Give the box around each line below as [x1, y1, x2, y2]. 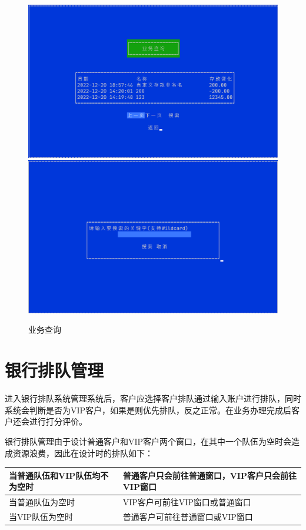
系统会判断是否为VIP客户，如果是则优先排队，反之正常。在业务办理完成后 [5, 403, 292, 416]
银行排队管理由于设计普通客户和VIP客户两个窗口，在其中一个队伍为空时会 [5, 435, 292, 447]
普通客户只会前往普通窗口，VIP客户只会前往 [122, 469, 297, 481]
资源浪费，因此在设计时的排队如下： [12, 446, 153, 459]
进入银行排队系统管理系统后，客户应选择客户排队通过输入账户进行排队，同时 [5, 392, 301, 405]
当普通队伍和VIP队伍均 [9, 469, 101, 481]
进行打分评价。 [29, 415, 87, 428]
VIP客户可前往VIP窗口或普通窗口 [122, 496, 251, 508]
